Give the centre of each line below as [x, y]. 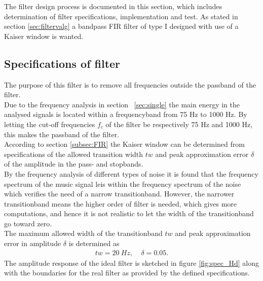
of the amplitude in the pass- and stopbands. [74, 164]
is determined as [94, 243]
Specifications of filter [62, 63]
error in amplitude [33, 243]
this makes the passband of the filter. [62, 134]
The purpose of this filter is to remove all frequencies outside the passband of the [130, 84]
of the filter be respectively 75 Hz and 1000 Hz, [179, 124]
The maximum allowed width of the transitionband [83, 233]
